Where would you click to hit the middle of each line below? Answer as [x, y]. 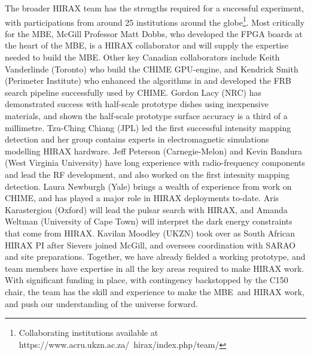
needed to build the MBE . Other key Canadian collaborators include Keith [142, 57]
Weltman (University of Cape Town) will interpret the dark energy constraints [149, 221]
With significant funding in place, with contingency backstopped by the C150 [147, 280]
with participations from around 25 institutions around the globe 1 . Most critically [155, 21]
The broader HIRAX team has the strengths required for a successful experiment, [155, 8]
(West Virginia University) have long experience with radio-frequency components [155, 163]
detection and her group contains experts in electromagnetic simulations [137, 139]
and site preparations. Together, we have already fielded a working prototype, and [155, 257]
